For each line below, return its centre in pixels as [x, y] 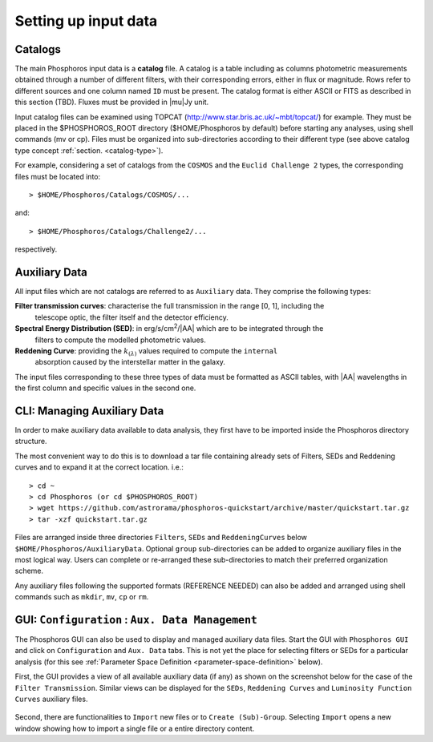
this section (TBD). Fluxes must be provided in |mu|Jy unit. [112, 102]
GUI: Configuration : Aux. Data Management [136, 620]
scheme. [29, 571]
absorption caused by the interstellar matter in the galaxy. [130, 362]
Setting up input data [86, 21]
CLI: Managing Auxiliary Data [89, 411]
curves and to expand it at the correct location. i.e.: [99, 467]
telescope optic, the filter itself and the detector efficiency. [132, 317]
